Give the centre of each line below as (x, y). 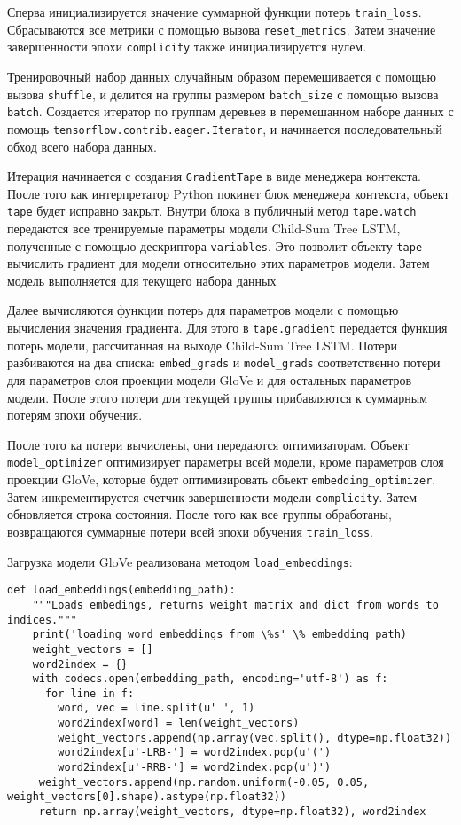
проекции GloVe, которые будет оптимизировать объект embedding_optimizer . (222, 479)
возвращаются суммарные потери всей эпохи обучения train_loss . (191, 531)
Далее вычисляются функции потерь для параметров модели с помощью (203, 310)
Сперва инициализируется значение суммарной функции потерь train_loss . (215, 12)
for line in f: (90, 693)
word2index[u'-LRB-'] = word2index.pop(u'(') (195, 753)
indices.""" (42, 620)
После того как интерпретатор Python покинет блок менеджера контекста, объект (228, 193)
